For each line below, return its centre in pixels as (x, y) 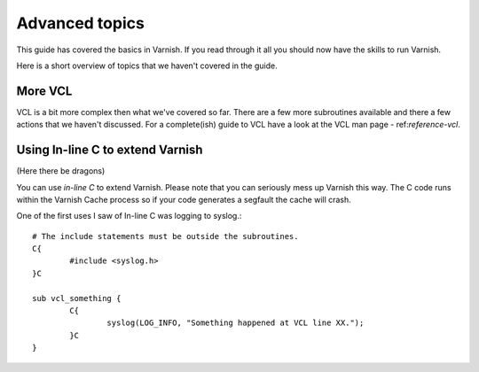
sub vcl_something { (77, 298)
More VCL (44, 91)
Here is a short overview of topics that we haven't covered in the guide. (147, 66)
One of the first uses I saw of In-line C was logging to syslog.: (129, 216)
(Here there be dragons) (61, 171)
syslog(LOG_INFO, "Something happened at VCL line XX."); (236, 323)
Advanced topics (81, 23)
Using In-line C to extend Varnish (110, 150)
